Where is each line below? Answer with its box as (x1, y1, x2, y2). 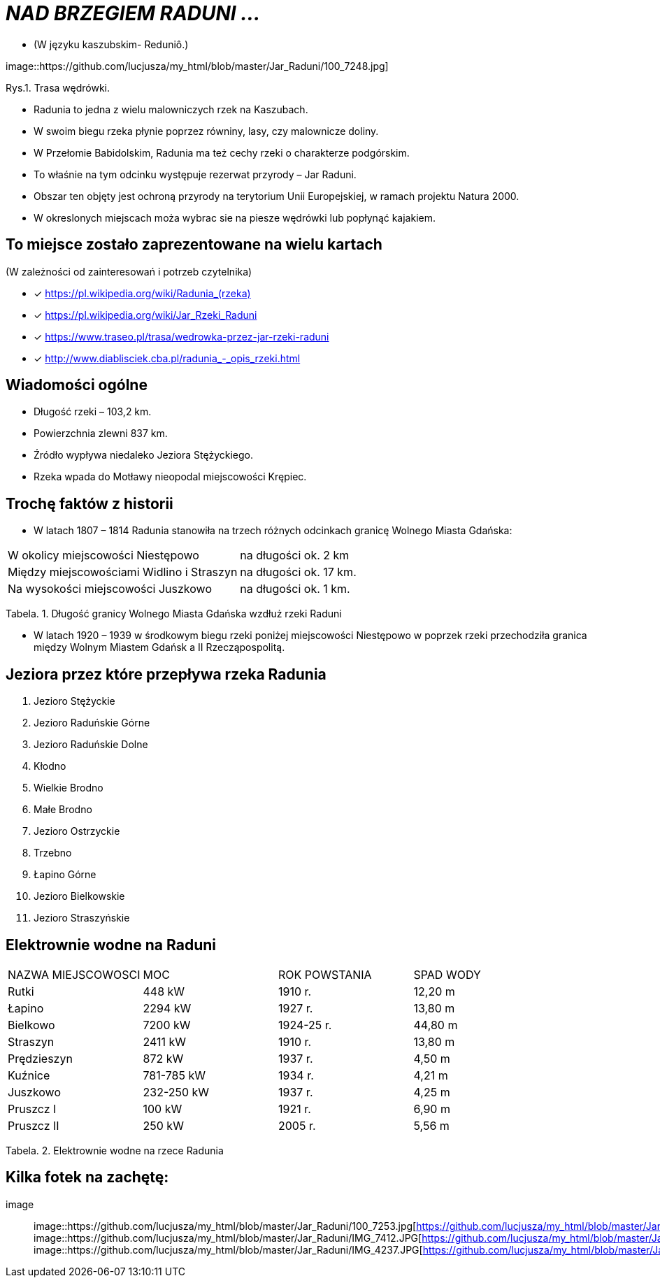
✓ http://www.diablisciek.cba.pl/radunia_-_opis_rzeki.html (34, 352, 301, 364)
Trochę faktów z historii (6, 494, 173, 513)
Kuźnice (8, 1068, 50, 1082)
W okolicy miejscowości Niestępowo (8, 548, 199, 563)
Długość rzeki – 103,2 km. (34, 406, 152, 418)
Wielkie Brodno (34, 782, 103, 794)
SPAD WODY (413, 967, 481, 982)
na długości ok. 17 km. (240, 565, 357, 580)
